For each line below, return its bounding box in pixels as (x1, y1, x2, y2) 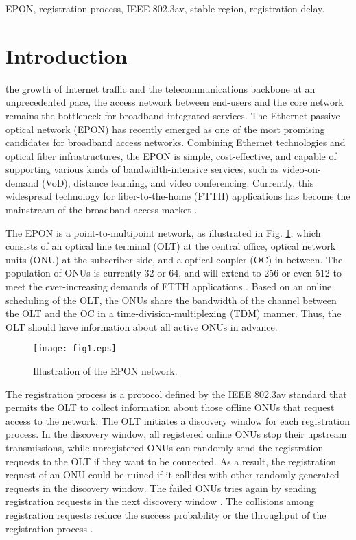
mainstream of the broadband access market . (5, 202, 198, 217)
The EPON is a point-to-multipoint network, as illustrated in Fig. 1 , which (5, 225, 321, 239)
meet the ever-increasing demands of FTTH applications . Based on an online (5, 279, 332, 294)
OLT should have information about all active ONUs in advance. (5, 319, 278, 333)
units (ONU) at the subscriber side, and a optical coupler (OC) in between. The (5, 252, 343, 266)
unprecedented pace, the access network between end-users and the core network (5, 95, 344, 109)
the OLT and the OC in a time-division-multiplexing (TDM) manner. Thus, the (5, 306, 342, 320)
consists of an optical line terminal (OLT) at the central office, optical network (5, 239, 336, 253)
